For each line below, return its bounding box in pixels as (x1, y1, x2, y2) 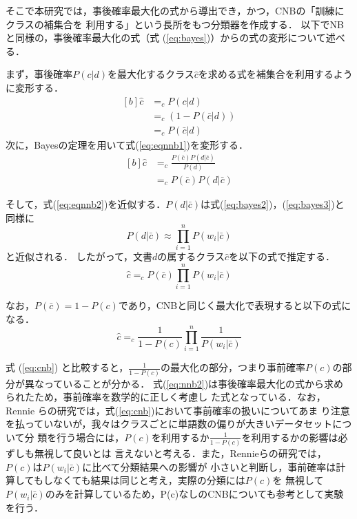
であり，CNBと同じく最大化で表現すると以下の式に (118, 297, 351, 312)
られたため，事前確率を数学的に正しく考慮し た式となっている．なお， (6, 390, 326, 404)
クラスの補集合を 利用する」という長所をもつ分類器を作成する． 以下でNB (6, 17, 344, 31)
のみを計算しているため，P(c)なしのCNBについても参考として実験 (45, 487, 344, 501)
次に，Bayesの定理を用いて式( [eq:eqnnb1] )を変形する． (6, 137, 248, 151)
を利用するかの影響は (241, 430, 338, 444)
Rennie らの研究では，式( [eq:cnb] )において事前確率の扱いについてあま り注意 (6, 403, 350, 417)
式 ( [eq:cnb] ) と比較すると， (6, 360, 129, 374)
